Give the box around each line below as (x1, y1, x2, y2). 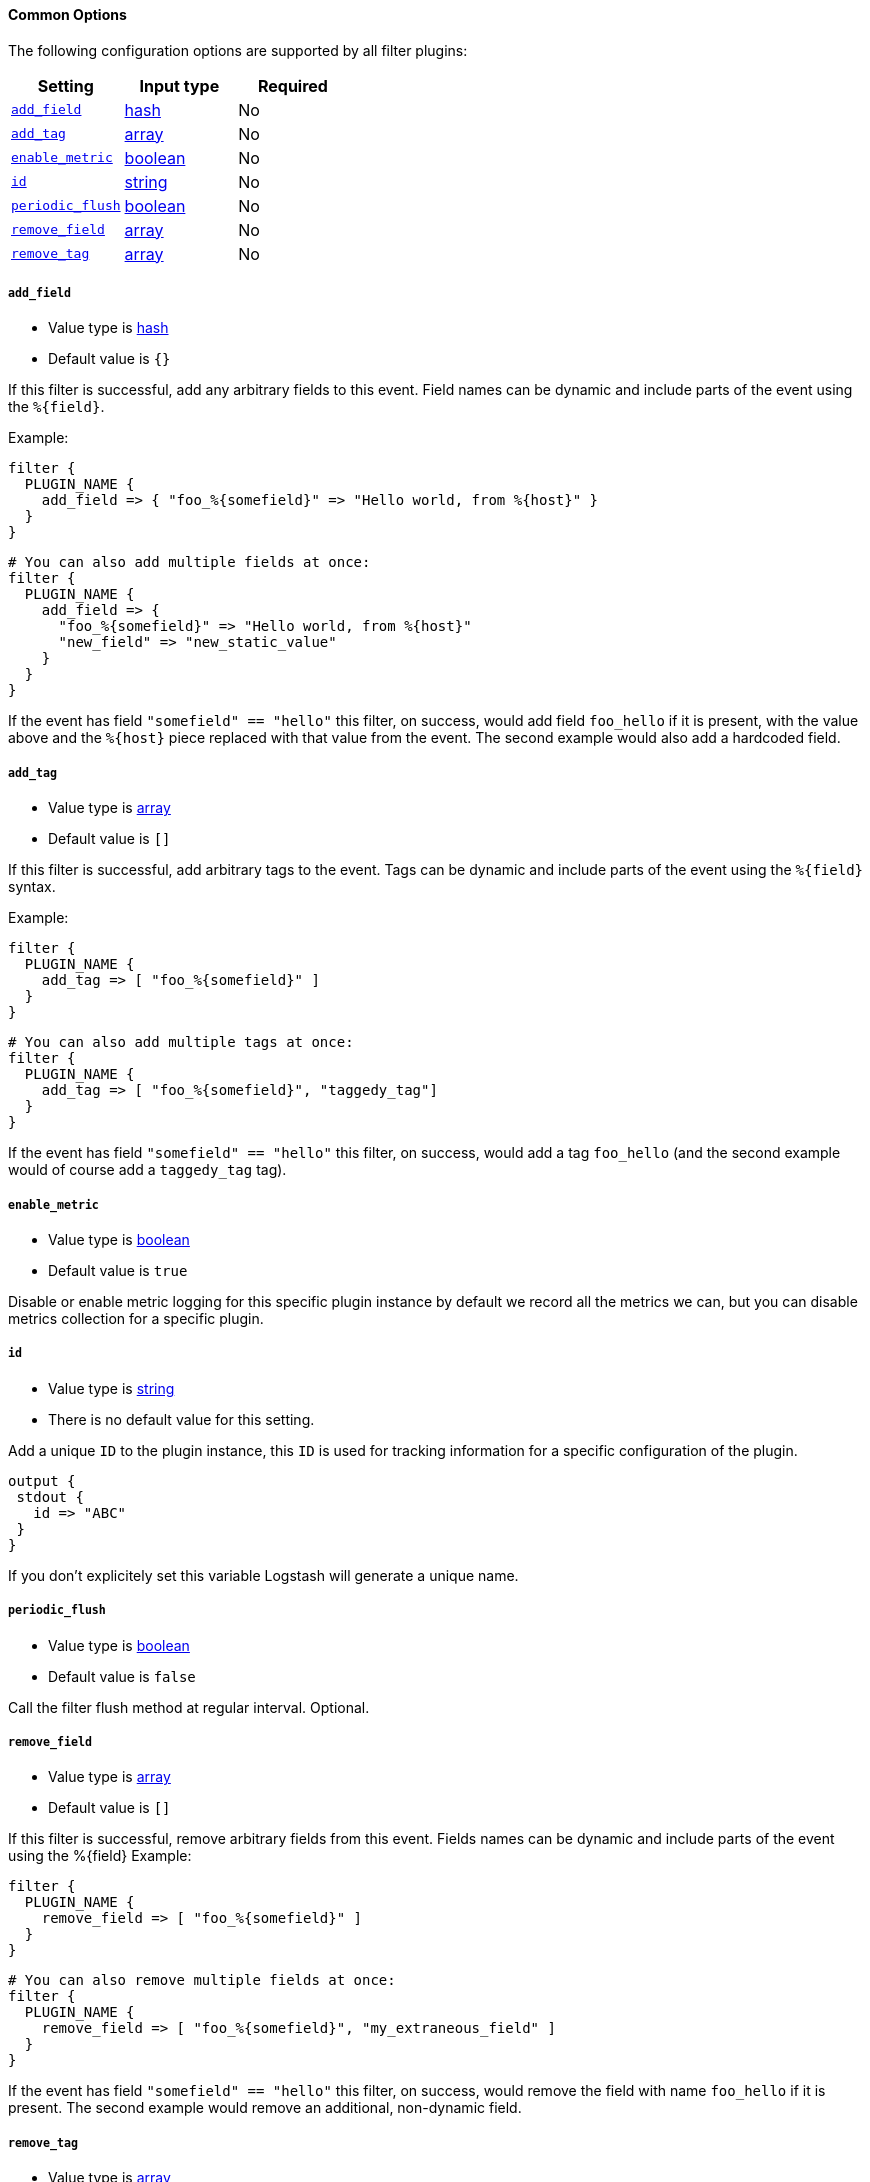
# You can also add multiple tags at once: (8, 1034, 354, 1051)
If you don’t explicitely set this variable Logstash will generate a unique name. (8, 1566, 519, 1584)
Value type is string (48, 1379, 175, 1397)
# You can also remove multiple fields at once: (8, 1972, 396, 1989)
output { (8, 1472, 76, 1489)
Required (257, 75, 328, 96)
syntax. (8, 878, 56, 896)
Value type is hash (48, 319, 169, 337)
